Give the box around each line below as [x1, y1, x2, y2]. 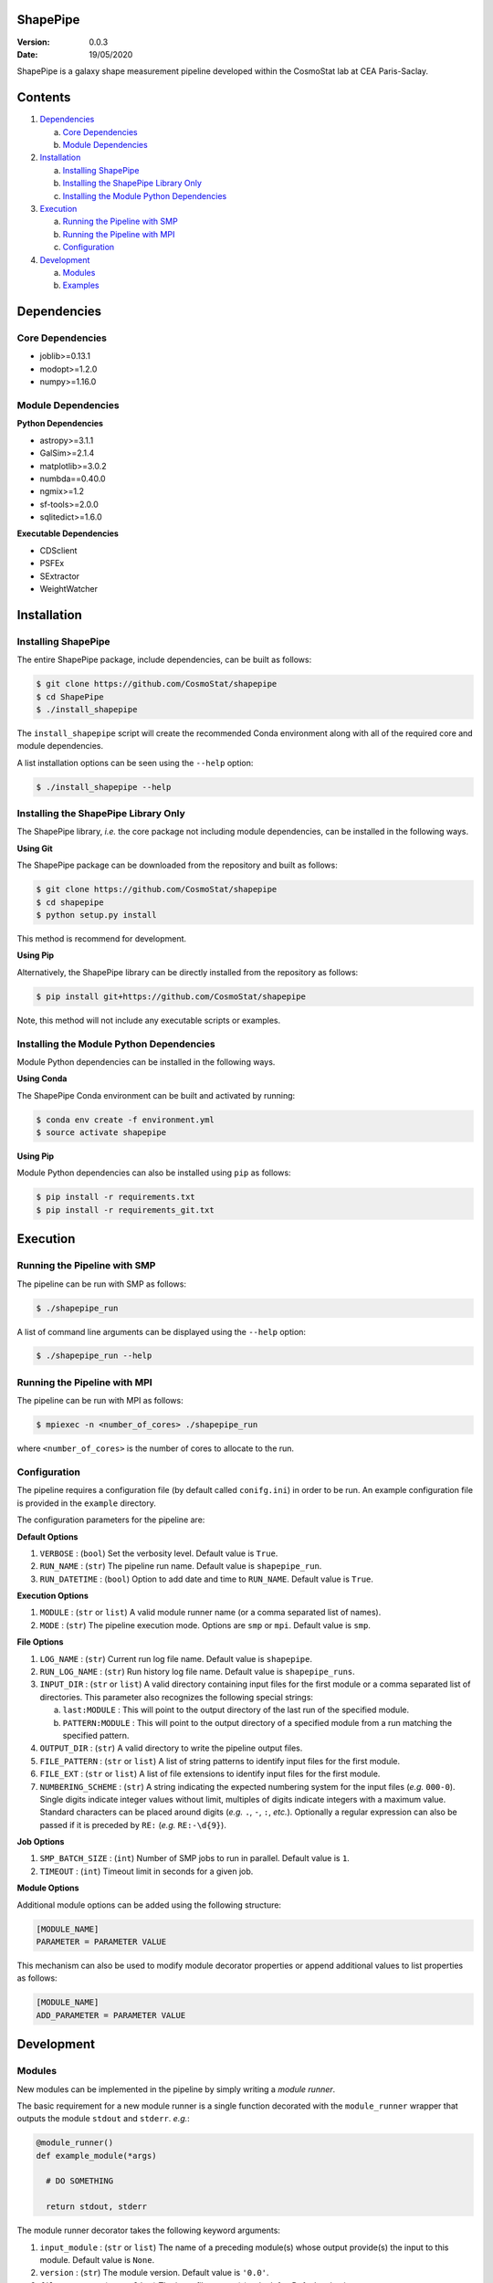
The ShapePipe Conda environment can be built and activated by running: [16, 1089, 296, 1100]
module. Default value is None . [39, 2255, 155, 2266]
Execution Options [16, 1590, 89, 1602]
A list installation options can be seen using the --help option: [16, 757, 254, 768]
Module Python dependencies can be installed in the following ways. [16, 1056, 276, 1068]
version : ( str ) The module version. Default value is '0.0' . [39, 2267, 269, 2278]
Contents [16, 89, 71, 105]
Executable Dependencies [16, 528, 119, 539]
